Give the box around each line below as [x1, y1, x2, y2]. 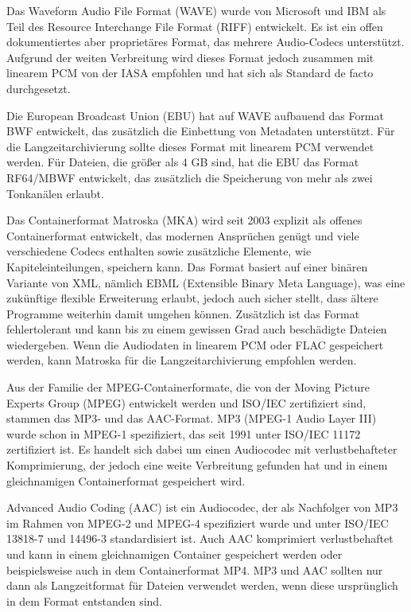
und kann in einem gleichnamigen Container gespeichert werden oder [6, 546, 343, 562]
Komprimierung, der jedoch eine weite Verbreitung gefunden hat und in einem [6, 457, 388, 474]
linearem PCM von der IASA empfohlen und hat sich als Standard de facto [6, 64, 374, 81]
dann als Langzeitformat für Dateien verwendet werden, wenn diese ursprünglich [6, 577, 398, 594]
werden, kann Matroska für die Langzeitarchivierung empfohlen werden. [6, 352, 357, 368]
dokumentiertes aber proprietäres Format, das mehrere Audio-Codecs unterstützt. [6, 33, 405, 50]
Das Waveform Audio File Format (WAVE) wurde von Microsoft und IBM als [6, 2, 386, 18]
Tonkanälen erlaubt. [6, 185, 104, 201]
